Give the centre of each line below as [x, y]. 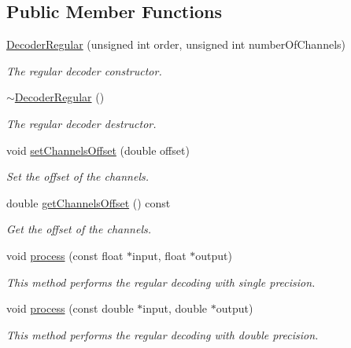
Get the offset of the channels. [79, 229]
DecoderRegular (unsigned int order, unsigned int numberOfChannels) [176, 44]
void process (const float [65, 255]
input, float [159, 255]
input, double [175, 308]
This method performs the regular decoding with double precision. [163, 334]
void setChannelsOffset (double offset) [98, 150]
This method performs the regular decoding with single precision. [161, 282]
